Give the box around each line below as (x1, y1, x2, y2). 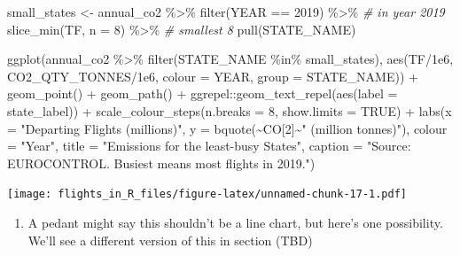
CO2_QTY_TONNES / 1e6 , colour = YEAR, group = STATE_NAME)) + (7, 66, 418, 85)
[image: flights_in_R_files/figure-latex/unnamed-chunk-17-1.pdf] (7, 188, 408, 201)
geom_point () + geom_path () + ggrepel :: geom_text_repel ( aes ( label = (7, 84, 398, 103)
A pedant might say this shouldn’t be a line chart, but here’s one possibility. (27, 213, 443, 231)
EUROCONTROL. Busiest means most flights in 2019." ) (7, 153, 316, 172)
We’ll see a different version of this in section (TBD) (27, 230, 313, 249)
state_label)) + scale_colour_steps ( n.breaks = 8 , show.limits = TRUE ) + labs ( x (7, 101, 452, 120)
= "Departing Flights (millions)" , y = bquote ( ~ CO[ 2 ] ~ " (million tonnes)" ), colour (7, 119, 448, 137)
